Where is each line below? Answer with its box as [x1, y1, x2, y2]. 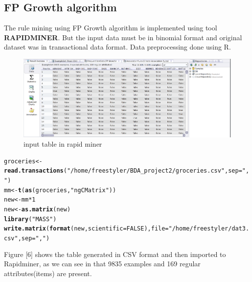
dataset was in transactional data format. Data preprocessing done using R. [4, 42, 231, 52]
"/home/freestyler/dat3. [168, 225, 250, 232]
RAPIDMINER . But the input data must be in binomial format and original [4, 32, 242, 42]
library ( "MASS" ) [4, 215, 57, 223]
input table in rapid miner [23, 139, 102, 149]
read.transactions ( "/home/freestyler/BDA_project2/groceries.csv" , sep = [4, 167, 242, 175]
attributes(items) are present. [4, 268, 92, 278]
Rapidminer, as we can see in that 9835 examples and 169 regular [4, 258, 201, 269]
